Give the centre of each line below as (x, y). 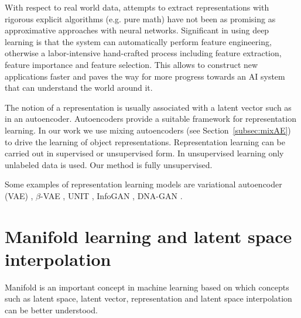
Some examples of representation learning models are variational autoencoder (143, 184)
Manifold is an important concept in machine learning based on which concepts (147, 287)
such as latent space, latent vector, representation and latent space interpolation (148, 298)
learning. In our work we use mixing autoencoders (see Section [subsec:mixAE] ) (148, 130)
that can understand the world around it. (79, 88)
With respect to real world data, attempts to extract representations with (137, 7)
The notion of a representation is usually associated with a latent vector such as (148, 107)
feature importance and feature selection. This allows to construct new (131, 64)
